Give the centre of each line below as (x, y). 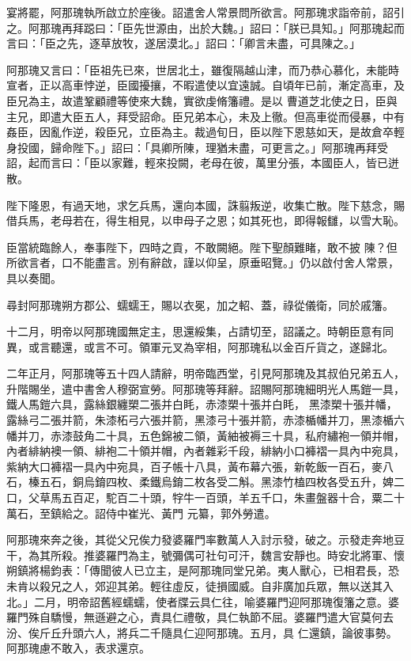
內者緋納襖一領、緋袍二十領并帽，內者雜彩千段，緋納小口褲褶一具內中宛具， (205, 451)
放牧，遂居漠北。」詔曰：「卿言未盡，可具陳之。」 (236, 43)
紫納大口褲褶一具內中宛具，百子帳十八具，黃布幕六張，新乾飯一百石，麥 (194, 466)
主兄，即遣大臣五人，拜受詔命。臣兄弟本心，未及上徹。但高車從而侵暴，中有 (205, 116)
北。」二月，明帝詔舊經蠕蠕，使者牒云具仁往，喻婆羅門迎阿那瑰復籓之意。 (197, 601)
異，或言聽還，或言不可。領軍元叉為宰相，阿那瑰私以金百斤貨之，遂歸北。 (200, 346)
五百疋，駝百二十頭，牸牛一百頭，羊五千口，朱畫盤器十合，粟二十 (233, 498)
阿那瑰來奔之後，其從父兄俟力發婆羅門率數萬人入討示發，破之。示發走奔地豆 (205, 539)
